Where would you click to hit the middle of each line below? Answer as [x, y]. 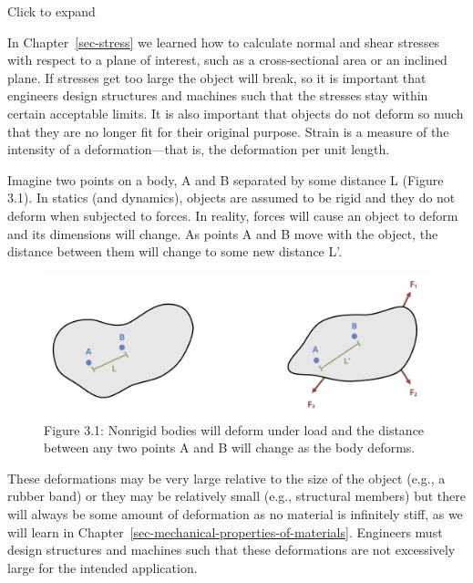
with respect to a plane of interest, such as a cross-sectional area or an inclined [227, 60]
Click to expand [51, 11]
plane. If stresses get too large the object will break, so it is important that [217, 77]
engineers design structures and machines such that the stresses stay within [218, 95]
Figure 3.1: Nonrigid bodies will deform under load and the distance [234, 429]
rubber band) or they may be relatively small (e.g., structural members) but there [237, 496]
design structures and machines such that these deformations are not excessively [231, 550]
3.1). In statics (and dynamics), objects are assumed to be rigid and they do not [231, 198]
